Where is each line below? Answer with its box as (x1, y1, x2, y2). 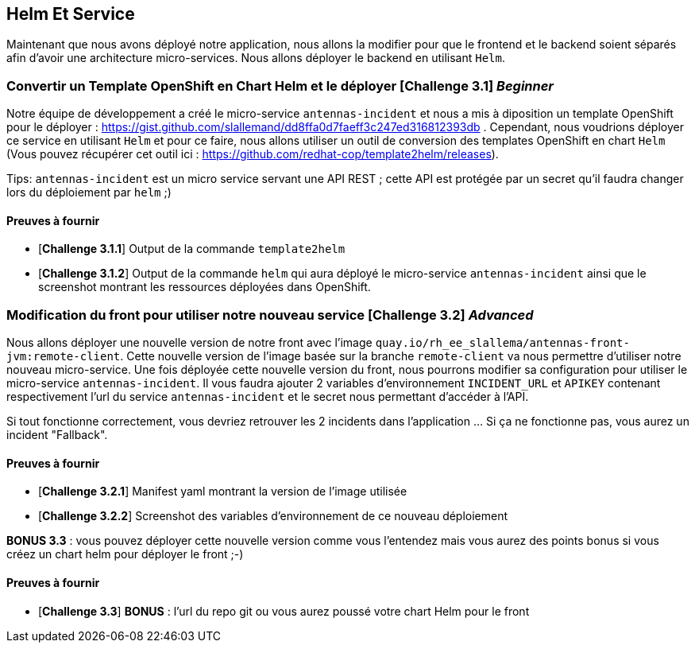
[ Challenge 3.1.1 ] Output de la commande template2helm (38, 242, 346, 256)
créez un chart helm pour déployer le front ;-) (6, 547, 244, 562)
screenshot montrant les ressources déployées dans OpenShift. (38, 280, 371, 294)
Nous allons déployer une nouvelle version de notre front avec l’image (6, 336, 373, 350)
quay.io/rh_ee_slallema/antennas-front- (375, 336, 630, 350)
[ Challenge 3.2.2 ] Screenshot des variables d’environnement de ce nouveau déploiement (38, 509, 508, 523)
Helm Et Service (6, 4, 135, 24)
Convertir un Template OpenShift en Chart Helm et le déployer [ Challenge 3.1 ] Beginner (6, 77, 554, 94)
